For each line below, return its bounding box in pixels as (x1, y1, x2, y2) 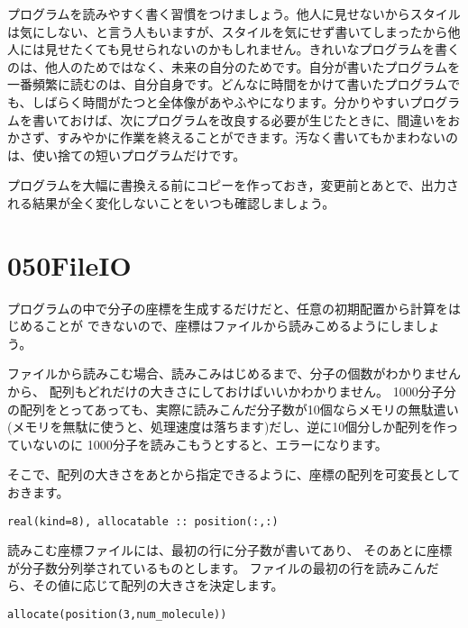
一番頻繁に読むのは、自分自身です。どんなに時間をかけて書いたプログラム (7, 75, 448, 94)
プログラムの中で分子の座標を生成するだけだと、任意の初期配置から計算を (7, 298, 449, 317)
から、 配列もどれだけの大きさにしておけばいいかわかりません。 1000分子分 (7, 382, 456, 401)
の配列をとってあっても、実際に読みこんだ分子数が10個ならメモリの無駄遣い (7, 399, 459, 418)
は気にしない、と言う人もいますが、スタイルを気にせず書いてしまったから (7, 22, 448, 41)
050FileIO (7, 246, 132, 283)
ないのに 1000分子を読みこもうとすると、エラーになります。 (32, 434, 388, 453)
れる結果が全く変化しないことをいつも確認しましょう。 (7, 193, 335, 212)
